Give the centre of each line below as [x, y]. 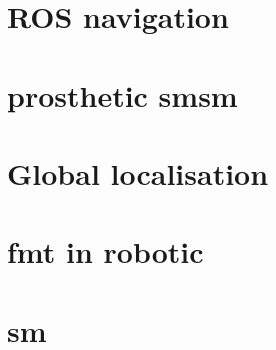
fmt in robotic [105, 251]
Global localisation [138, 172]
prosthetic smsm [122, 94]
